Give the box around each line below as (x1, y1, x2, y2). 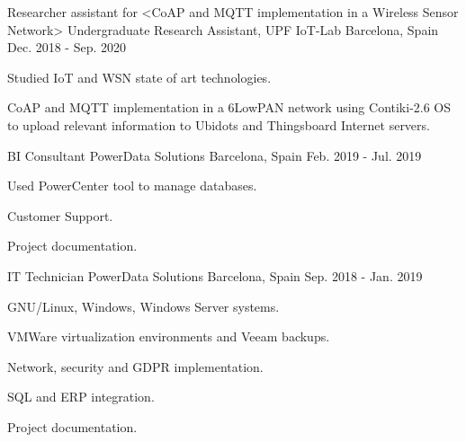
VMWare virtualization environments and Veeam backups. (7, 327, 330, 346)
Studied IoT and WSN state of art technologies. (7, 67, 272, 86)
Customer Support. (7, 206, 113, 225)
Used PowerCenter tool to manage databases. (7, 176, 257, 195)
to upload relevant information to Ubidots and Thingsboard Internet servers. (7, 115, 430, 134)
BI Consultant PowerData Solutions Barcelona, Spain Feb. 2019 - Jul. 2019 (7, 146, 422, 164)
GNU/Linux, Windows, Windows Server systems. (7, 296, 280, 315)
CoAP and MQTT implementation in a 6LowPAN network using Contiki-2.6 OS (7, 98, 452, 117)
